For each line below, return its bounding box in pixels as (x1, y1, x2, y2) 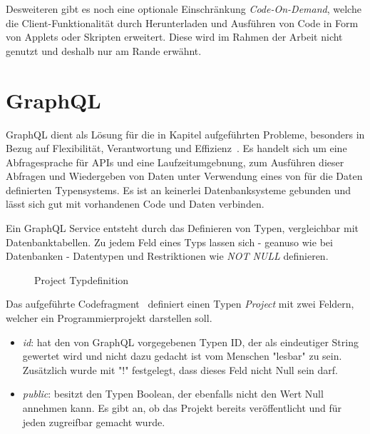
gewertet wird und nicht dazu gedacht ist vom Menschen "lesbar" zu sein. (22, 348, 342, 363)
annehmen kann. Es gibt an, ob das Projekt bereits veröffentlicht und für (22, 400, 342, 415)
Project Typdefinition (34, 272, 129, 287)
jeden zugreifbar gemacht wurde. (22, 414, 165, 429)
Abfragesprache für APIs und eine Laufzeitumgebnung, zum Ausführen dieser (6, 154, 344, 169)
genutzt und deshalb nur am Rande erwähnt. (6, 43, 202, 58)
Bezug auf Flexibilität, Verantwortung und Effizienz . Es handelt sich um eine (6, 141, 347, 156)
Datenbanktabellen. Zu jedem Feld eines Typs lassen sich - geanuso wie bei (6, 234, 333, 249)
